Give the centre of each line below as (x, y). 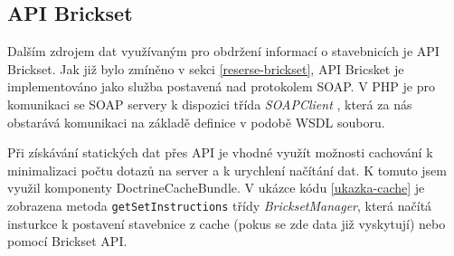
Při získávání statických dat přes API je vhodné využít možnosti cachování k (220, 152)
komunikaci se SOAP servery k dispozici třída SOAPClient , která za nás (210, 104)
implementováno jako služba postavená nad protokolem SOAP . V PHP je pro (221, 86)
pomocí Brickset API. (67, 241)
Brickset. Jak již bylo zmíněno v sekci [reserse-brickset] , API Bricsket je (206, 68)
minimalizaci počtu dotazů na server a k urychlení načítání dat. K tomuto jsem (227, 170)
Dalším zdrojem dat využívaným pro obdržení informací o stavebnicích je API (223, 51)
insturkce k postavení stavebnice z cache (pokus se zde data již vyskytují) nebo (227, 223)
